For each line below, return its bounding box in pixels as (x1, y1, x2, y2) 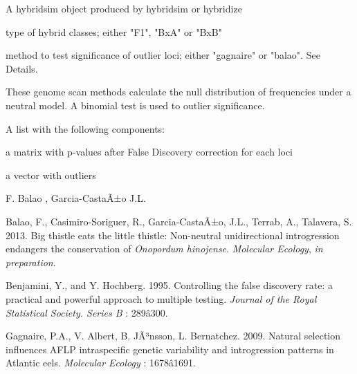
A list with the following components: (6, 121, 165, 135)
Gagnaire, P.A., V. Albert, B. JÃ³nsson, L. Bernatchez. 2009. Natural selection (6, 328, 341, 343)
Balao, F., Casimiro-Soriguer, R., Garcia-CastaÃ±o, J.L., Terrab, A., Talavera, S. (6, 214, 352, 228)
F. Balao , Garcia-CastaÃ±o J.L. (6, 191, 146, 205)
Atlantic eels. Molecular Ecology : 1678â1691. (6, 355, 196, 370)
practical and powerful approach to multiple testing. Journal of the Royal (6, 291, 317, 306)
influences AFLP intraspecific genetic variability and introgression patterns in (6, 342, 334, 356)
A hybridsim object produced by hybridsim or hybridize (6, 1, 242, 15)
